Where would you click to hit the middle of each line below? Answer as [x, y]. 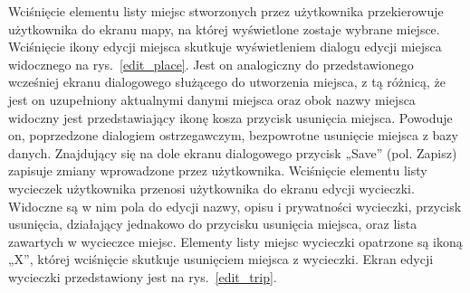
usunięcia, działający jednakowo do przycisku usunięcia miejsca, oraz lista [213, 224]
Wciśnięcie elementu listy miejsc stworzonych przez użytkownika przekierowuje [226, 11]
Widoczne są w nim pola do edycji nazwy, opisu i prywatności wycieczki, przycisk [235, 206]
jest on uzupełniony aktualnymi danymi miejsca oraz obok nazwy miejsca [212, 99]
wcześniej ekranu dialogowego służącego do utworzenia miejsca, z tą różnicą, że [227, 82]
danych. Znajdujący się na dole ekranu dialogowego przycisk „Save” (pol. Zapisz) [233, 152]
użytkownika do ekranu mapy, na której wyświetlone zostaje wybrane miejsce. [224, 28]
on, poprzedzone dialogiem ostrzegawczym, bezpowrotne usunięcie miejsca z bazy [233, 135]
